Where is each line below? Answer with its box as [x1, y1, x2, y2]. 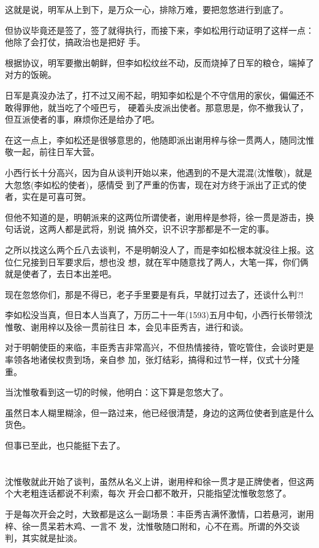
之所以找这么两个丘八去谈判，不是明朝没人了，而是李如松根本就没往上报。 [5, 243, 306, 256]
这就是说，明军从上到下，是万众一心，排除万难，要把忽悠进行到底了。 [5, 3, 288, 15]
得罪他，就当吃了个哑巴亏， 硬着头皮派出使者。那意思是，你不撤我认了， [13, 101, 309, 113]
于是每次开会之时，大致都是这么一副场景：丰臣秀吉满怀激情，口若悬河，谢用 [5, 508, 314, 520]
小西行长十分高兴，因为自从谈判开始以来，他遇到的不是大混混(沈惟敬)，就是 [5, 166, 312, 178]
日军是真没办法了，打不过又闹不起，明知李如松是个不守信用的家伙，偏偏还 [5, 88, 306, 101]
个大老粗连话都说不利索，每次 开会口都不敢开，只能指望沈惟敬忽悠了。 [5, 487, 291, 500]
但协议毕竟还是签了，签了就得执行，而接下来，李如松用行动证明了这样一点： [5, 23, 314, 36]
